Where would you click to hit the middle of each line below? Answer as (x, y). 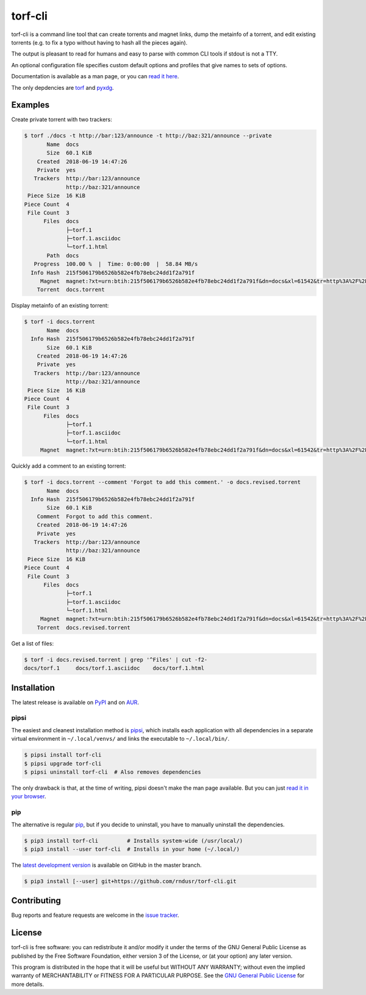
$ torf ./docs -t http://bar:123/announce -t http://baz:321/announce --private (148, 136)
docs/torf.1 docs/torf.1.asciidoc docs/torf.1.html (114, 668)
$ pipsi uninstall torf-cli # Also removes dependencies (113, 772)
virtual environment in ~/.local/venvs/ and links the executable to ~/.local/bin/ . (120, 739)
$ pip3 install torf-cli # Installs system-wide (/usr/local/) (134, 841)
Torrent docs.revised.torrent (84, 627)
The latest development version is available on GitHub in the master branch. (106, 865)
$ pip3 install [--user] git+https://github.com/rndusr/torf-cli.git (130, 881)
